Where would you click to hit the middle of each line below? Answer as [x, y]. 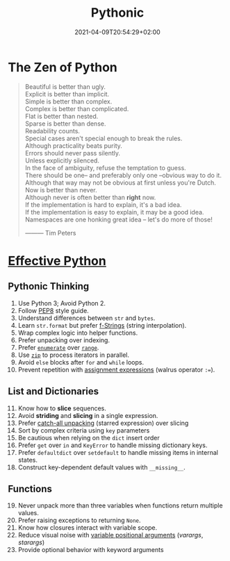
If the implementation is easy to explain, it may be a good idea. [114, 212]
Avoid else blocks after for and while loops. [81, 362]
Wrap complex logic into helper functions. [78, 333]
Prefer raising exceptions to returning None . [79, 520]
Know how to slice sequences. [62, 408]
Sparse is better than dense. [65, 124]
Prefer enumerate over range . [58, 347]
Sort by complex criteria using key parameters [84, 430]
